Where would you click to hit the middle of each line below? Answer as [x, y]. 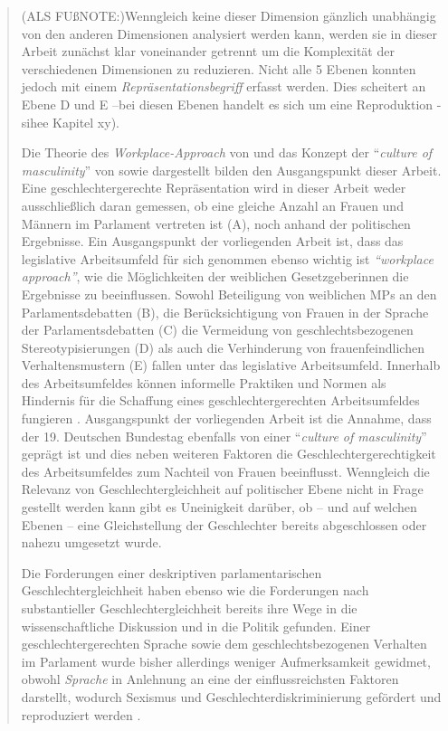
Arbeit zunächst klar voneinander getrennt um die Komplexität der [208, 51]
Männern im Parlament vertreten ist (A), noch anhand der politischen [216, 223]
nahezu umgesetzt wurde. [91, 542]
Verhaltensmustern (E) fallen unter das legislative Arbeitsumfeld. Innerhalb [231, 365]
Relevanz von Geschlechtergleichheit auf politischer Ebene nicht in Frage [222, 489]
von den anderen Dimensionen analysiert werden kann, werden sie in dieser [229, 33]
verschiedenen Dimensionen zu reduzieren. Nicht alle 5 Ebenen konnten [219, 68]
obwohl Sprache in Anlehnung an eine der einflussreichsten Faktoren [210, 679]
